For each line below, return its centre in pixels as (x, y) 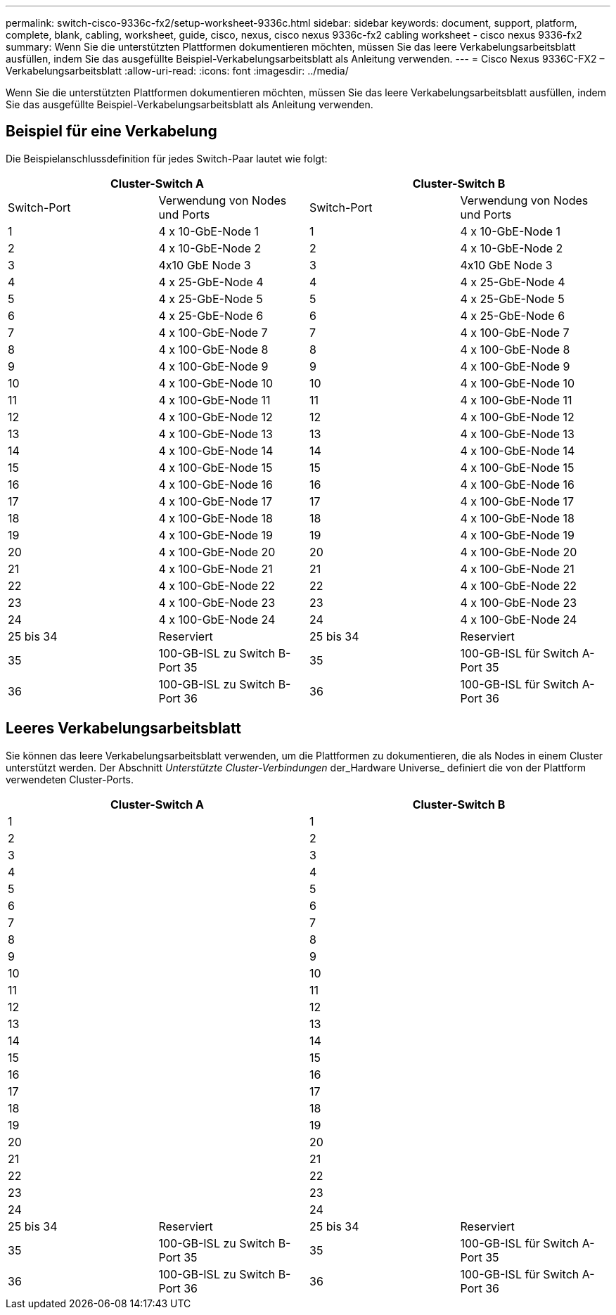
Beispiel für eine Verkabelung (111, 131)
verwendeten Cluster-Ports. (70, 779)
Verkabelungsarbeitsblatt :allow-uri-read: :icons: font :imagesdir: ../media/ (177, 71)
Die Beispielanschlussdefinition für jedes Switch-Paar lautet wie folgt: (167, 158)
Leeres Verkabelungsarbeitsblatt (124, 729)
